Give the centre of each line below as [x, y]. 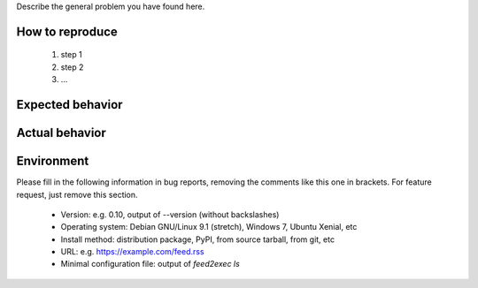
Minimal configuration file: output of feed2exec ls [150, 264]
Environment [53, 161]
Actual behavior [61, 133]
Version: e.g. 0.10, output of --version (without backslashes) [170, 214]
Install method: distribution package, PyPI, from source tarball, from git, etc [198, 239]
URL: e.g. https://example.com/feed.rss [132, 252]
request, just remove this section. [77, 194]
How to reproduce [67, 31]
